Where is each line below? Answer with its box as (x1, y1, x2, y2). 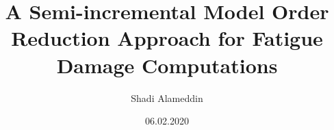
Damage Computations (56, 51, 278, 79)
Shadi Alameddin (131, 90, 203, 105)
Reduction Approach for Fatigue (11, 24, 323, 52)
